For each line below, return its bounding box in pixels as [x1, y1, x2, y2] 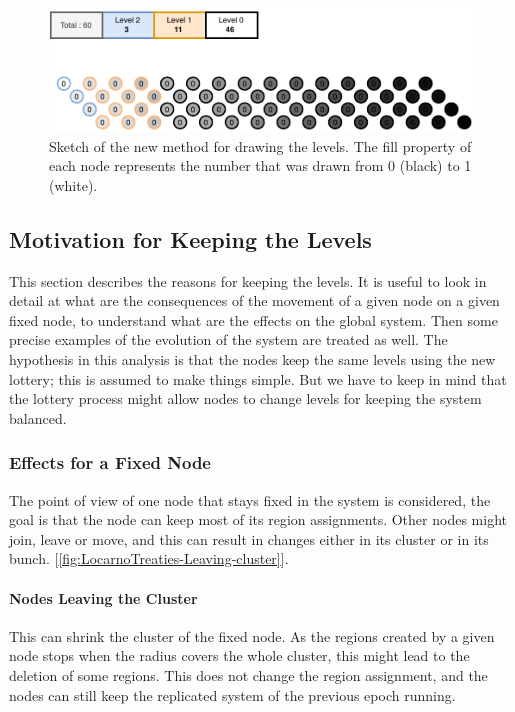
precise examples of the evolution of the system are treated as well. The [9, 329, 448, 350]
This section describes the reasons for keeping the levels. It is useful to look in [9, 270, 487, 291]
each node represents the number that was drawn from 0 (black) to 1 [49, 155, 472, 176]
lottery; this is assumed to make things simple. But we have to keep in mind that [9, 368, 507, 389]
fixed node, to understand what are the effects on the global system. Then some [9, 309, 498, 330]
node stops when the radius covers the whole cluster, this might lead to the [9, 645, 470, 666]
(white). [49, 174, 98, 195]
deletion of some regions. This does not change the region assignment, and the [9, 665, 488, 685]
